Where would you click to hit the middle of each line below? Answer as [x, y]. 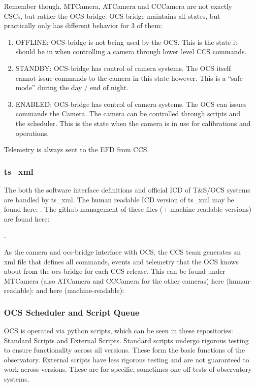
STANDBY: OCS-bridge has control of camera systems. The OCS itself [123, 68]
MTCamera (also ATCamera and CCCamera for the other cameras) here [114, 280]
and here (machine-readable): [80, 290]
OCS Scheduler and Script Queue [72, 312]
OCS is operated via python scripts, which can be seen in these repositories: [119, 331]
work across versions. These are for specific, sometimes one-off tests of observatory [128, 369]
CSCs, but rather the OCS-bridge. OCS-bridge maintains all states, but [112, 16]
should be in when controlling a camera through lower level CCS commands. [131, 51]
